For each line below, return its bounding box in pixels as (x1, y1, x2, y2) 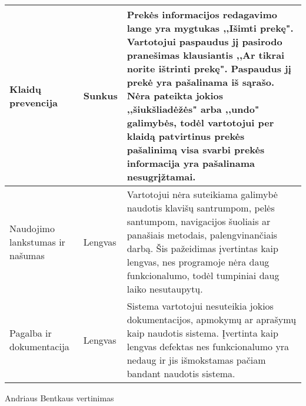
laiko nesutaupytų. (127, 282, 203, 296)
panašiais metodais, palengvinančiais (127, 228, 278, 241)
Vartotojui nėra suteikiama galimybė (127, 187, 278, 201)
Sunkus (83, 89, 118, 102)
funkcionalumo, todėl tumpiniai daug (127, 269, 280, 282)
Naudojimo (9, 221, 55, 235)
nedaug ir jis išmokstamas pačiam (127, 353, 266, 367)
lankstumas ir (9, 234, 65, 249)
